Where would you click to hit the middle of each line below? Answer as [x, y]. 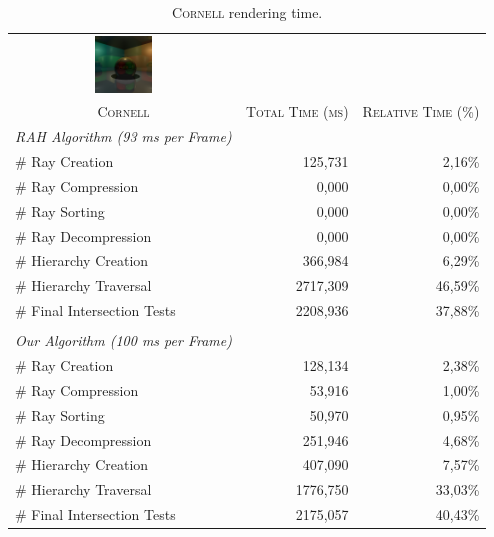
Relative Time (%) [421, 111]
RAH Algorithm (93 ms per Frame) [123, 136]
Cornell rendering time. [247, 12]
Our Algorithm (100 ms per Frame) [123, 340]
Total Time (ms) [297, 111]
